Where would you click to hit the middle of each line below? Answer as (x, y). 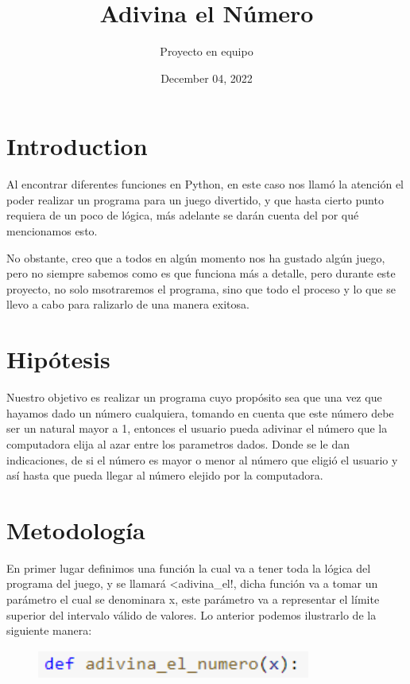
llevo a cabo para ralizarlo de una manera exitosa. (128, 304)
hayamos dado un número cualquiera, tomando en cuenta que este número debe (200, 412)
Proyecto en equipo (207, 51)
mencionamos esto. (52, 231)
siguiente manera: (49, 630)
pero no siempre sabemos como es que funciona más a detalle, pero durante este (201, 273)
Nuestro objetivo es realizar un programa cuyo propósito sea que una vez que (194, 397)
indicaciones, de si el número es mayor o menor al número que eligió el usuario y (202, 459)
